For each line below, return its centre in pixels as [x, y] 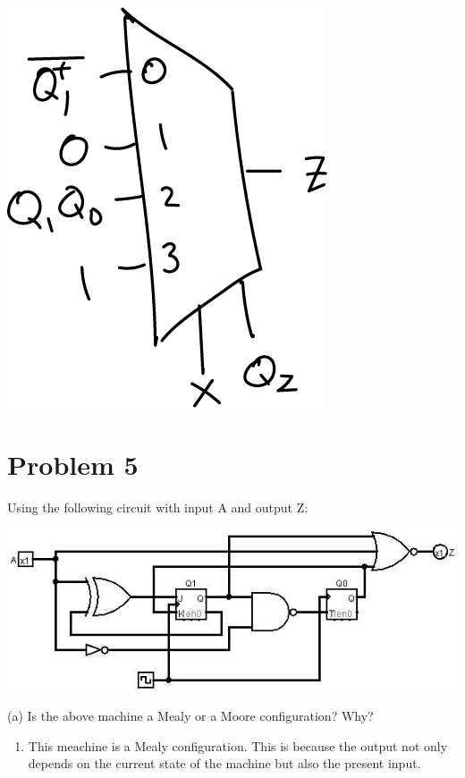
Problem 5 [73, 464]
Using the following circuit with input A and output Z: [158, 507]
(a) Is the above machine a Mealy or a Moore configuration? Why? [190, 716]
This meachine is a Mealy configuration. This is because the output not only [238, 745]
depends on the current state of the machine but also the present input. [224, 763]
